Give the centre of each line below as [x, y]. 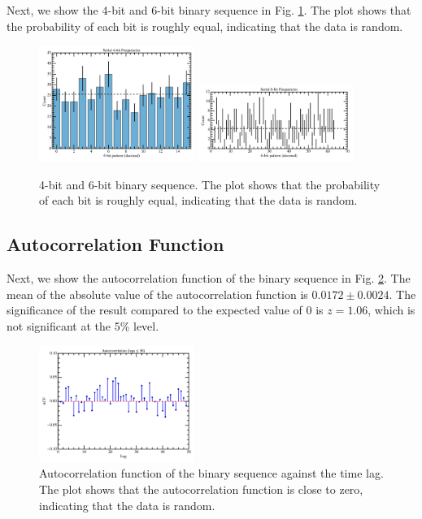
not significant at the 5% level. [83, 326]
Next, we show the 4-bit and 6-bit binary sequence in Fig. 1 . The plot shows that [209, 10]
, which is [392, 310]
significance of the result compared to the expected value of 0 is [165, 310]
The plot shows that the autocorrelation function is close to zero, [201, 489]
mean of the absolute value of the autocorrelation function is [157, 294]
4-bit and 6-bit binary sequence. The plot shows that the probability [210, 184]
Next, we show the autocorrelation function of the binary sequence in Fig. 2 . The [209, 278]
